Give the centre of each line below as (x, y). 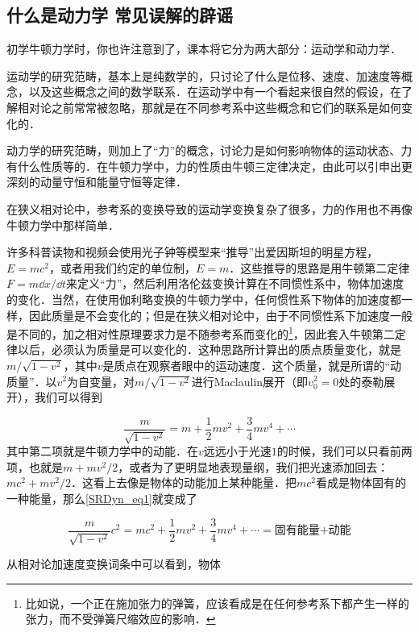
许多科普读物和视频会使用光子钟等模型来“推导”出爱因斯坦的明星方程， (193, 252)
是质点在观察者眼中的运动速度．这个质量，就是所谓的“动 (252, 365)
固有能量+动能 (313, 531)
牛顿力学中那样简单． (63, 225)
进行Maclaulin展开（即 (250, 381)
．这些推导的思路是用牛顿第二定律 (319, 267)
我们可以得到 (68, 397)
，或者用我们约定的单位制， (123, 267)
